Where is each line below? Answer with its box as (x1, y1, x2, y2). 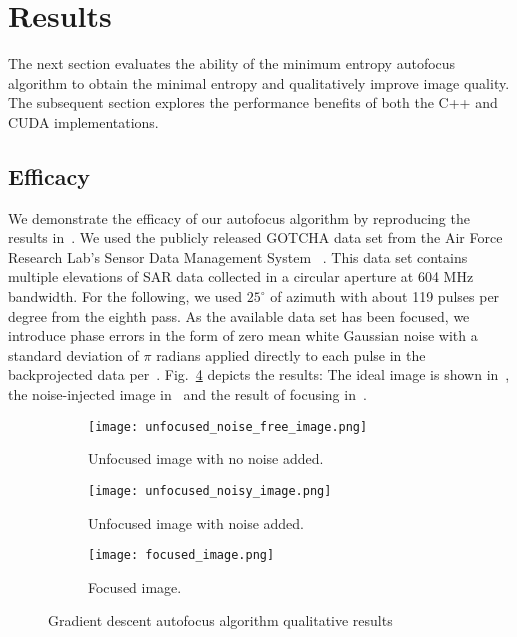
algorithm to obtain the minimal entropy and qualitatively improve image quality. (8, 72, 510, 93)
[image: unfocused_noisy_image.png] (88, 483, 332, 498)
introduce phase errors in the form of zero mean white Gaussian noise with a (8, 325, 478, 346)
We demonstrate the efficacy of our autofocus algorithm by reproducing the (8, 207, 470, 228)
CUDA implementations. (8, 111, 159, 132)
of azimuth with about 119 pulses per (270, 286, 500, 307)
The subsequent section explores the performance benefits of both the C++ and (8, 92, 498, 113)
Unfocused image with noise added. (88, 512, 304, 533)
